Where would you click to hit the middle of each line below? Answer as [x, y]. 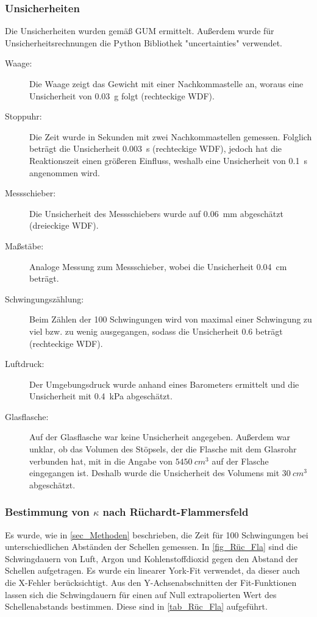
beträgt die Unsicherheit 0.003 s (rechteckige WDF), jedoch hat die [156, 148]
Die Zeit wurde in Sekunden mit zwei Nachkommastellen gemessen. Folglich [171, 136]
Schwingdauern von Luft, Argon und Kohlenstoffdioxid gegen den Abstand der [151, 558]
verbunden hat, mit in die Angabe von [101, 461]
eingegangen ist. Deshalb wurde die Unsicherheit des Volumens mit [155, 473]
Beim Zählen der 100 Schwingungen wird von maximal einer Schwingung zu [171, 319]
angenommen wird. [65, 172]
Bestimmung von [47, 512]
